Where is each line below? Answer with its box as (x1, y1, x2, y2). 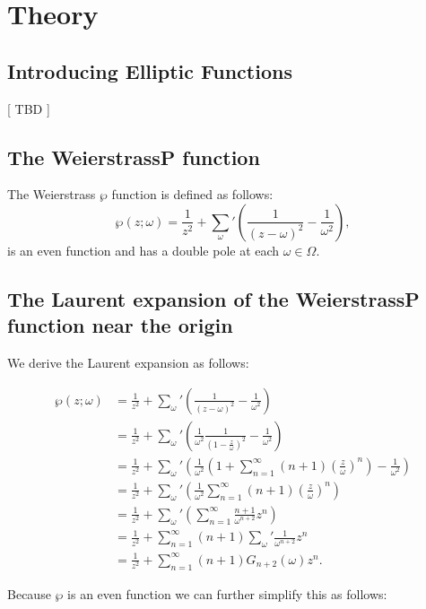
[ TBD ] (7, 99, 50, 117)
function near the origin (7, 311, 233, 339)
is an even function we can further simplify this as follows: (67, 584, 387, 603)
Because (7, 584, 51, 603)
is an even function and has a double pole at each (7, 240, 280, 259)
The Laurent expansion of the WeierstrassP (7, 284, 420, 312)
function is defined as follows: (111, 185, 274, 204)
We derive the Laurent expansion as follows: (7, 353, 249, 372)
